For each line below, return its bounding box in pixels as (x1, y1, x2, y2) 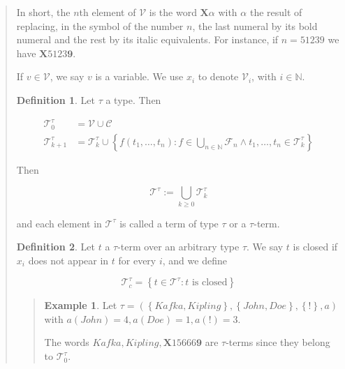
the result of (249, 5, 302, 19)
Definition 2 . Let (16, 239, 95, 254)
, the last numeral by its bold (192, 18, 318, 33)
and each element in (16, 216, 102, 230)
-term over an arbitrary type (117, 239, 240, 254)
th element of (79, 5, 136, 19)
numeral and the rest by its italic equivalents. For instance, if (16, 32, 279, 47)
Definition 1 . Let (16, 92, 95, 107)
